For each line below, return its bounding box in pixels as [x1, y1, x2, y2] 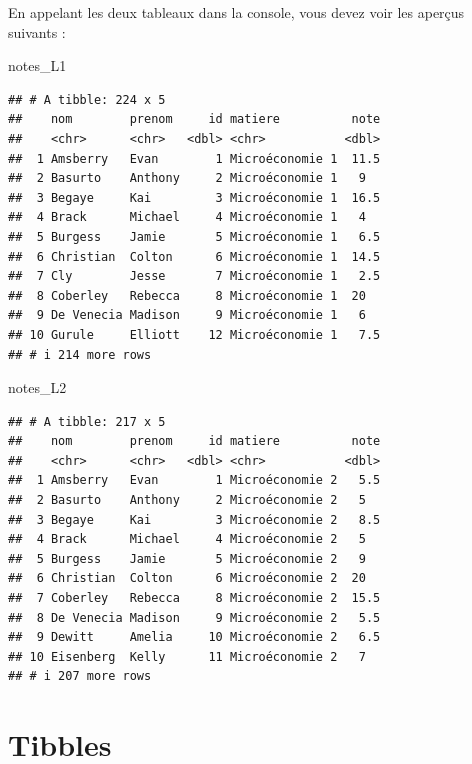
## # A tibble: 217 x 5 [8, 414, 166, 429]
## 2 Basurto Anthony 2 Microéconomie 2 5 [8, 493, 366, 508]
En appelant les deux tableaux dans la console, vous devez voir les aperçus [8, 2, 465, 22]
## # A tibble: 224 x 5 [8, 92, 166, 107]
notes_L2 [8, 377, 67, 398]
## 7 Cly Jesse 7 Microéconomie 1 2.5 [8, 269, 381, 284]
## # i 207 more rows [8, 669, 152, 684]
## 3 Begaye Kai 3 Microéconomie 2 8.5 [8, 512, 381, 527]
